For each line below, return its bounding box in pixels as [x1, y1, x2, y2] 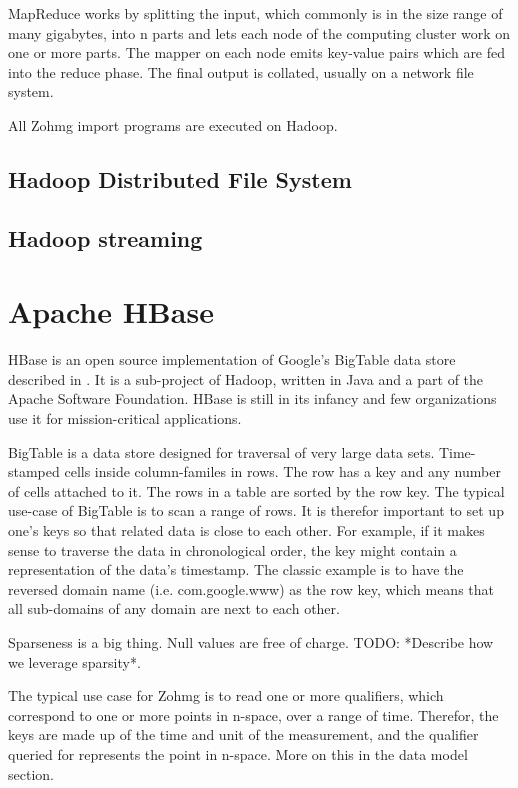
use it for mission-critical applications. [8, 408, 242, 429]
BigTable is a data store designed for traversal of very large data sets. [8, 441, 435, 462]
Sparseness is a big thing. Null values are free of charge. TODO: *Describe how [8, 631, 494, 652]
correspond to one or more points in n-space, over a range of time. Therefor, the [8, 704, 499, 725]
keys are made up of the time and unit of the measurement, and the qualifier [8, 724, 479, 745]
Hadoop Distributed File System [8, 163, 352, 194]
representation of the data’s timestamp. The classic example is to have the [8, 559, 464, 580]
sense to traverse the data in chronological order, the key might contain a [8, 539, 457, 560]
